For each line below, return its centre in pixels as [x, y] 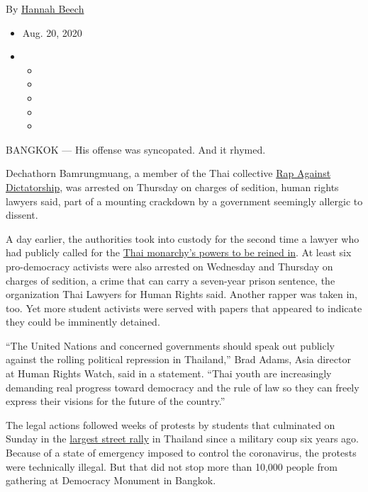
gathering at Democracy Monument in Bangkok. [111, 480]
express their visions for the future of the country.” [116, 401]
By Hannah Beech [45, 8]
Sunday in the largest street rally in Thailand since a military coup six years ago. [182, 439]
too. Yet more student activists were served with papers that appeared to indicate [184, 308]
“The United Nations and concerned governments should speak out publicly [170, 345]
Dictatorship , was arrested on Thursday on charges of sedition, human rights [172, 187]
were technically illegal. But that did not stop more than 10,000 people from [172, 466]
